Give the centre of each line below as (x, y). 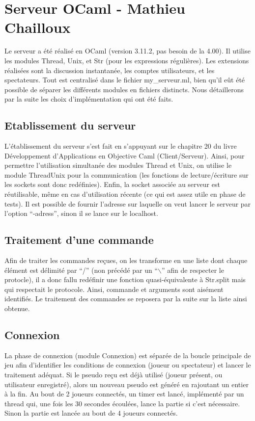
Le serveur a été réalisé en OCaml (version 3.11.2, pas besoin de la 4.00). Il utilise (127, 51)
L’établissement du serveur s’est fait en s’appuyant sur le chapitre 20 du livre (121, 146)
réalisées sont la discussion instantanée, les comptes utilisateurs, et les (110, 70)
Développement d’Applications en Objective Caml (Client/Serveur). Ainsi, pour (125, 155)
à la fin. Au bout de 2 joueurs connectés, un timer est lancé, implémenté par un (124, 394)
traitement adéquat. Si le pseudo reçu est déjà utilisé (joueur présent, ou (113, 374)
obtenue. (17, 308)
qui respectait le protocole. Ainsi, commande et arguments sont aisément (114, 289)
